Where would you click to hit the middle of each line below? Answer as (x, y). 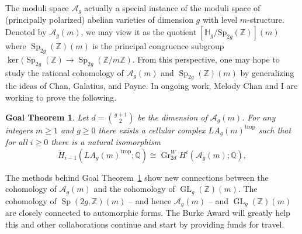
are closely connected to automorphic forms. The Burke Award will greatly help (148, 213)
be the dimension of (172, 117)
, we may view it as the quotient (139, 32)
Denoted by (26, 32)
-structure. (266, 20)
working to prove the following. (61, 97)
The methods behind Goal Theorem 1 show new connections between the (137, 177)
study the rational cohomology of (65, 72)
